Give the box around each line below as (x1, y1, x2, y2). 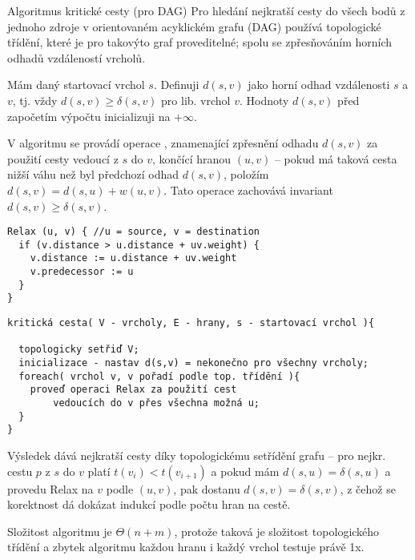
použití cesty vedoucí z (7, 150, 119, 167)
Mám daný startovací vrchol (7, 76, 145, 93)
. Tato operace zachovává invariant (163, 181, 333, 198)
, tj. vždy (12, 91, 58, 108)
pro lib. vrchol (161, 91, 231, 108)
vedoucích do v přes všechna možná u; (53, 397, 260, 409)
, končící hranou (152, 150, 232, 167)
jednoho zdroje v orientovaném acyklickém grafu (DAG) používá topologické (7, 18, 381, 34)
